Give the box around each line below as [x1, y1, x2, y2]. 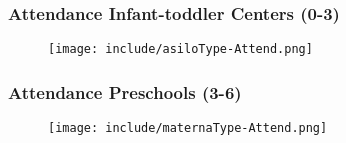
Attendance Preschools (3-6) [8, 79, 242, 104]
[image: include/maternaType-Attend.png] [48, 121, 328, 136]
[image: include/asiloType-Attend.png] [48, 42, 313, 57]
